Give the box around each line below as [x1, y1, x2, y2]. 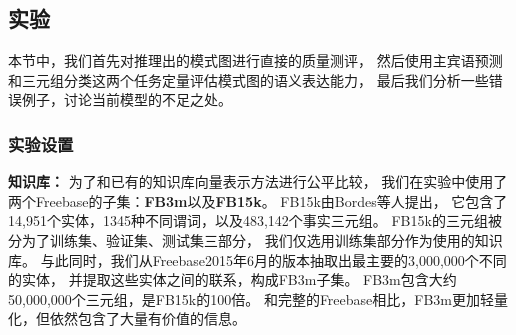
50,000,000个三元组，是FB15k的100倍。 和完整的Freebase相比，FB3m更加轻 [8, 288, 495, 309]
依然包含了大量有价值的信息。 [49, 308, 246, 329]
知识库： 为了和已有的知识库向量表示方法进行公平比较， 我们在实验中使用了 [8, 171, 508, 192]
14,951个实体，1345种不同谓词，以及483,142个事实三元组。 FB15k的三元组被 [8, 210, 502, 231]
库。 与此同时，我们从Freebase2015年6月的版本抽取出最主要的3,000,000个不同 [8, 249, 507, 270]
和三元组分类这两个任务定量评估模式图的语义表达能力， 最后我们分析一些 [8, 69, 489, 90]
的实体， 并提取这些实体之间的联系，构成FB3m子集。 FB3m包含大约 [8, 269, 457, 290]
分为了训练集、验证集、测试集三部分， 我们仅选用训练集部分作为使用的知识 [8, 229, 503, 250]
